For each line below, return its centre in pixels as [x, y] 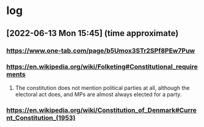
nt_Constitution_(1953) [41, 118]
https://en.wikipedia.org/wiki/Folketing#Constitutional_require [102, 67]
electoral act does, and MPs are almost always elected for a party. [98, 94]
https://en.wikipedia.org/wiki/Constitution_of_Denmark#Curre [102, 110]
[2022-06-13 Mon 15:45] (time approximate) [93, 33]
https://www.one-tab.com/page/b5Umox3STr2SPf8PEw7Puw [101, 51]
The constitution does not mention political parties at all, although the [102, 88]
